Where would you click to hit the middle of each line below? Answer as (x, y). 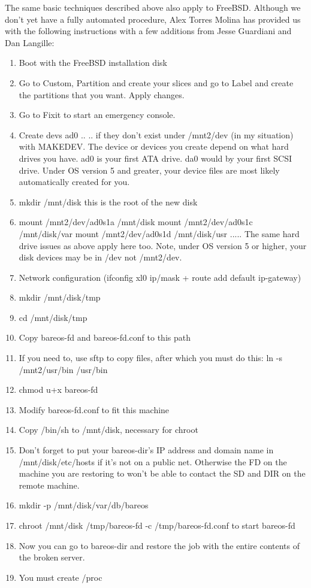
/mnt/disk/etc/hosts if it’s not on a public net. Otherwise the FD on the (153, 461)
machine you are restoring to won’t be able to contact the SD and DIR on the (162, 473)
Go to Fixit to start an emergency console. (97, 115)
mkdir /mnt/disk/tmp (60, 297)
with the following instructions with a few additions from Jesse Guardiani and (148, 31)
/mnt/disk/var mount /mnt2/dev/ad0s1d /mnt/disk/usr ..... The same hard (159, 233)
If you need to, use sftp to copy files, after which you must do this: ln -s (150, 358)
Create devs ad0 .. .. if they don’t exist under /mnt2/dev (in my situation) (156, 134)
